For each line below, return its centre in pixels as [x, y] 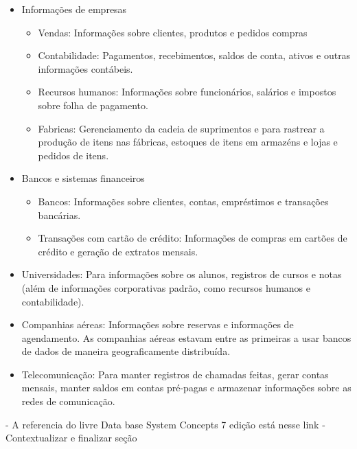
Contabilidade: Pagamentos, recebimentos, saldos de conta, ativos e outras [194, 55]
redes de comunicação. [68, 401]
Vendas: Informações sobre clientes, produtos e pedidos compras [173, 32]
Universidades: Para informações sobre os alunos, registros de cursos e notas [182, 274]
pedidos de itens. [73, 155]
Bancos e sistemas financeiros [83, 178]
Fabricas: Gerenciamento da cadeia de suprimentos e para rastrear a [181, 128]
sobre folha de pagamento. [93, 105]
